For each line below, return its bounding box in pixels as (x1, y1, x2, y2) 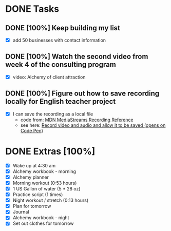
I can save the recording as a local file (12, 111, 93, 117)
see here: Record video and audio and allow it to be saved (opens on (20, 122, 166, 128)
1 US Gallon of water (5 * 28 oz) (12, 186, 81, 191)
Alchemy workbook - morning (12, 168, 76, 175)
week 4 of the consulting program (5, 60, 117, 69)
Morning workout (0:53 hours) (12, 180, 77, 186)
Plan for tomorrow (12, 203, 51, 209)
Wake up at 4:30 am (12, 162, 55, 168)
